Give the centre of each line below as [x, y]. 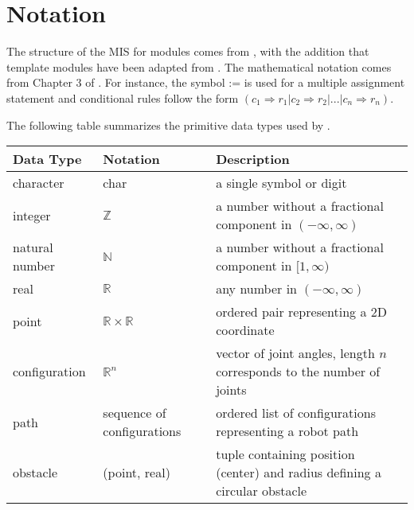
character [39, 183]
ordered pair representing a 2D [301, 312]
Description [253, 159]
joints [231, 390]
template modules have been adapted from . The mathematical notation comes [199, 66]
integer [32, 215]
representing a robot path [287, 431]
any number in [257, 289]
